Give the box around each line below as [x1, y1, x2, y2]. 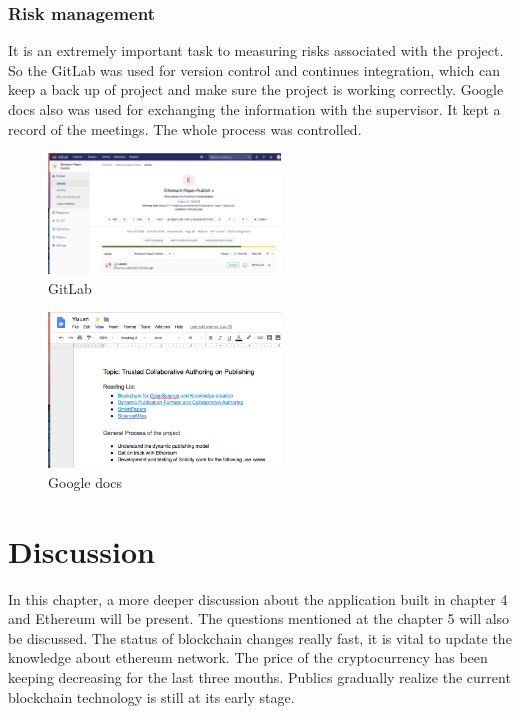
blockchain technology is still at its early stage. [8, 686, 295, 707]
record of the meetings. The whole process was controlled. [8, 118, 362, 139]
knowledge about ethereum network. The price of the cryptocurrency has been [8, 647, 488, 668]
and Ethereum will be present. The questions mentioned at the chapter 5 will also [8, 608, 510, 629]
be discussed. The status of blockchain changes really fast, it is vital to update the [8, 627, 512, 648]
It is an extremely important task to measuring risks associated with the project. [8, 40, 504, 61]
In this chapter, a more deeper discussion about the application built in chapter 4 [8, 588, 508, 609]
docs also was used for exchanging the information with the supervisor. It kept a [8, 99, 501, 119]
